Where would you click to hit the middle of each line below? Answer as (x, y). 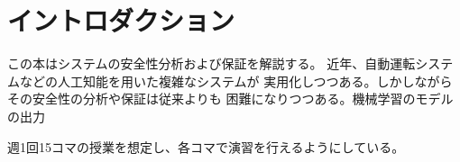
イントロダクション (121, 20)
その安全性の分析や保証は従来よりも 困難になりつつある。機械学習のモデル (230, 99)
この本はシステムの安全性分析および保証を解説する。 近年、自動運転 (212, 63)
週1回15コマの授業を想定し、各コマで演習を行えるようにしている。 (206, 146)
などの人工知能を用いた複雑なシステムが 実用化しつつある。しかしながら (236, 81)
